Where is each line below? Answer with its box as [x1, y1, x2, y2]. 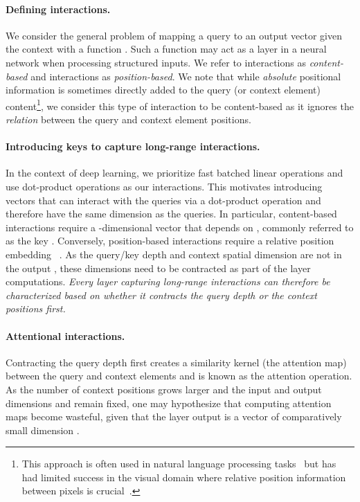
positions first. [6, 301, 66, 316]
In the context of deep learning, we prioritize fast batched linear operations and [6, 165, 343, 180]
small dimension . [6, 422, 80, 437]
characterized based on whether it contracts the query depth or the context [6, 287, 317, 302]
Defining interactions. [6, 1, 111, 16]
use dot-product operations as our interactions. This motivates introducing [6, 179, 323, 193]
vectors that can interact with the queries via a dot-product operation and [6, 192, 321, 207]
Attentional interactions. [6, 328, 125, 343]
